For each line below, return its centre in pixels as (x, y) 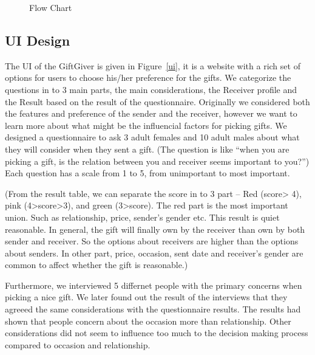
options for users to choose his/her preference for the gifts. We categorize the (148, 78)
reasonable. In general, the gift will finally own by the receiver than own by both (155, 229)
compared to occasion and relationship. (78, 344)
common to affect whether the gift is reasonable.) (97, 265)
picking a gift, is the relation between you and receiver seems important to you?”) (157, 161)
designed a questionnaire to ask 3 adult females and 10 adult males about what (152, 137)
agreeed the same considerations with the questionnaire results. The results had (153, 309)
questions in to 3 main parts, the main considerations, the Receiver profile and (151, 89)
